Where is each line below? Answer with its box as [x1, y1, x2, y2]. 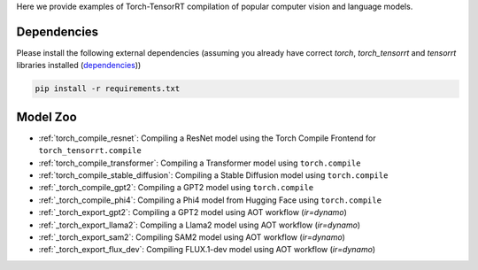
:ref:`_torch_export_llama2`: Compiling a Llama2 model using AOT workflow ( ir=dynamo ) [38, 220, 361, 230]
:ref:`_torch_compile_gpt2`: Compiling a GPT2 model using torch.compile [38, 182, 314, 193]
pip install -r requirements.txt [35, 84, 181, 94]
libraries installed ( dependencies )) [16, 60, 142, 71]
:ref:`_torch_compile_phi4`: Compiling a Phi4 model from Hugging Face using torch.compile [38, 195, 382, 205]
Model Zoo [16, 109, 77, 124]
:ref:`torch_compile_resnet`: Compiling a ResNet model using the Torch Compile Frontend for [38, 133, 376, 143]
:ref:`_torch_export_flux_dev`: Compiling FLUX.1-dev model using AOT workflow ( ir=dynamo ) [38, 244, 376, 255]
